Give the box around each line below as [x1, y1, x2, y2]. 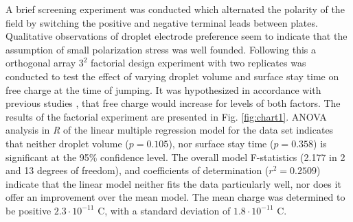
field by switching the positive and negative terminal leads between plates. [5, 15, 318, 29]
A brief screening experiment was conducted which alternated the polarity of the [5, 2, 345, 16]
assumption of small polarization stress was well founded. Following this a [5, 42, 317, 56]
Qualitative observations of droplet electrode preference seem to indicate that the [5, 29, 348, 43]
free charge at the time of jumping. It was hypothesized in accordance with [5, 82, 321, 97]
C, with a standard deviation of [98, 203, 231, 217]
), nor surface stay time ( [168, 136, 274, 150]
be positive [5, 203, 52, 217]
